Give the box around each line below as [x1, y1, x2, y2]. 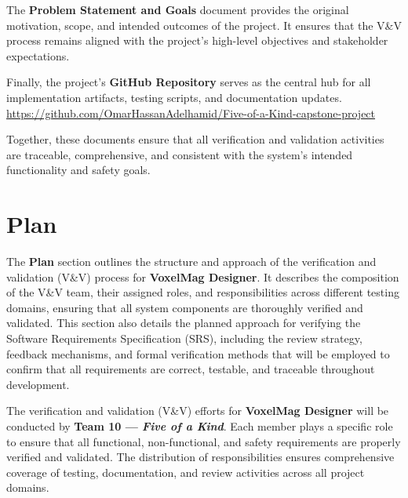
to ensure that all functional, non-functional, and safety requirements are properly [6, 433, 401, 449]
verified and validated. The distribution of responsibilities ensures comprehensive [6, 449, 395, 465]
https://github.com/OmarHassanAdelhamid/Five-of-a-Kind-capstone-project [6, 104, 376, 121]
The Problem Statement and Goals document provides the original [6, 2, 349, 17]
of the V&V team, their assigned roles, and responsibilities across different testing [6, 284, 399, 300]
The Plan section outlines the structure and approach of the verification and [6, 253, 377, 270]
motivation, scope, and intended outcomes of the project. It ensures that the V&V [6, 16, 402, 33]
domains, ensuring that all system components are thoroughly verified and [6, 299, 363, 315]
